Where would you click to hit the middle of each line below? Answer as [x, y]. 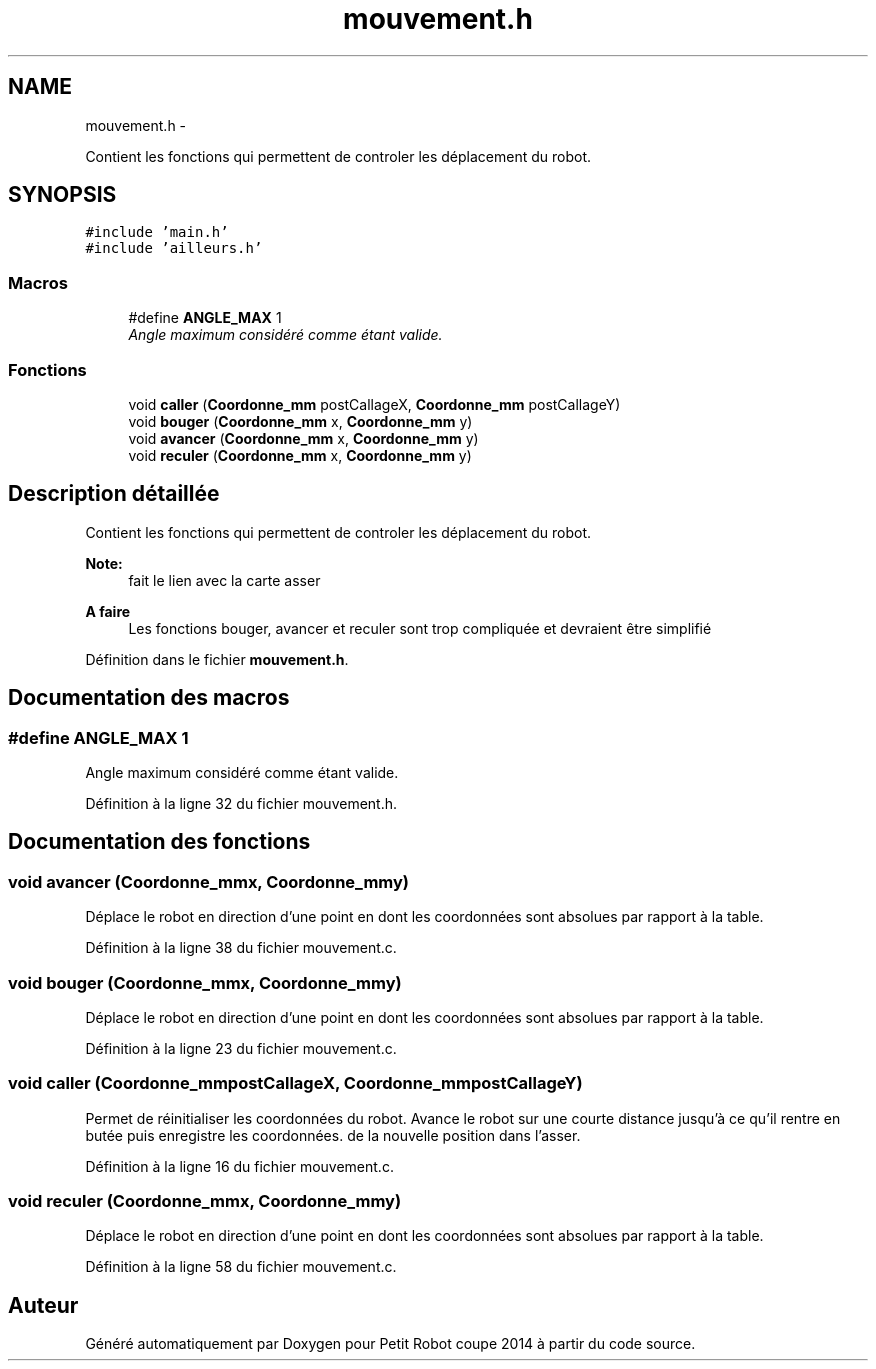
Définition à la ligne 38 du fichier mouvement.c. [241, 948]
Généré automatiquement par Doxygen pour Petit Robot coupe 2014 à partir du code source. [390, 1344]
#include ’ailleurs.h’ [174, 248]
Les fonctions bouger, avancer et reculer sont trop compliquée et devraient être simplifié [420, 628]
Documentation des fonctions [159, 842]
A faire [108, 611]
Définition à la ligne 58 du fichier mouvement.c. [241, 1267]
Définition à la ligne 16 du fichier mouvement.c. [239, 1166]
